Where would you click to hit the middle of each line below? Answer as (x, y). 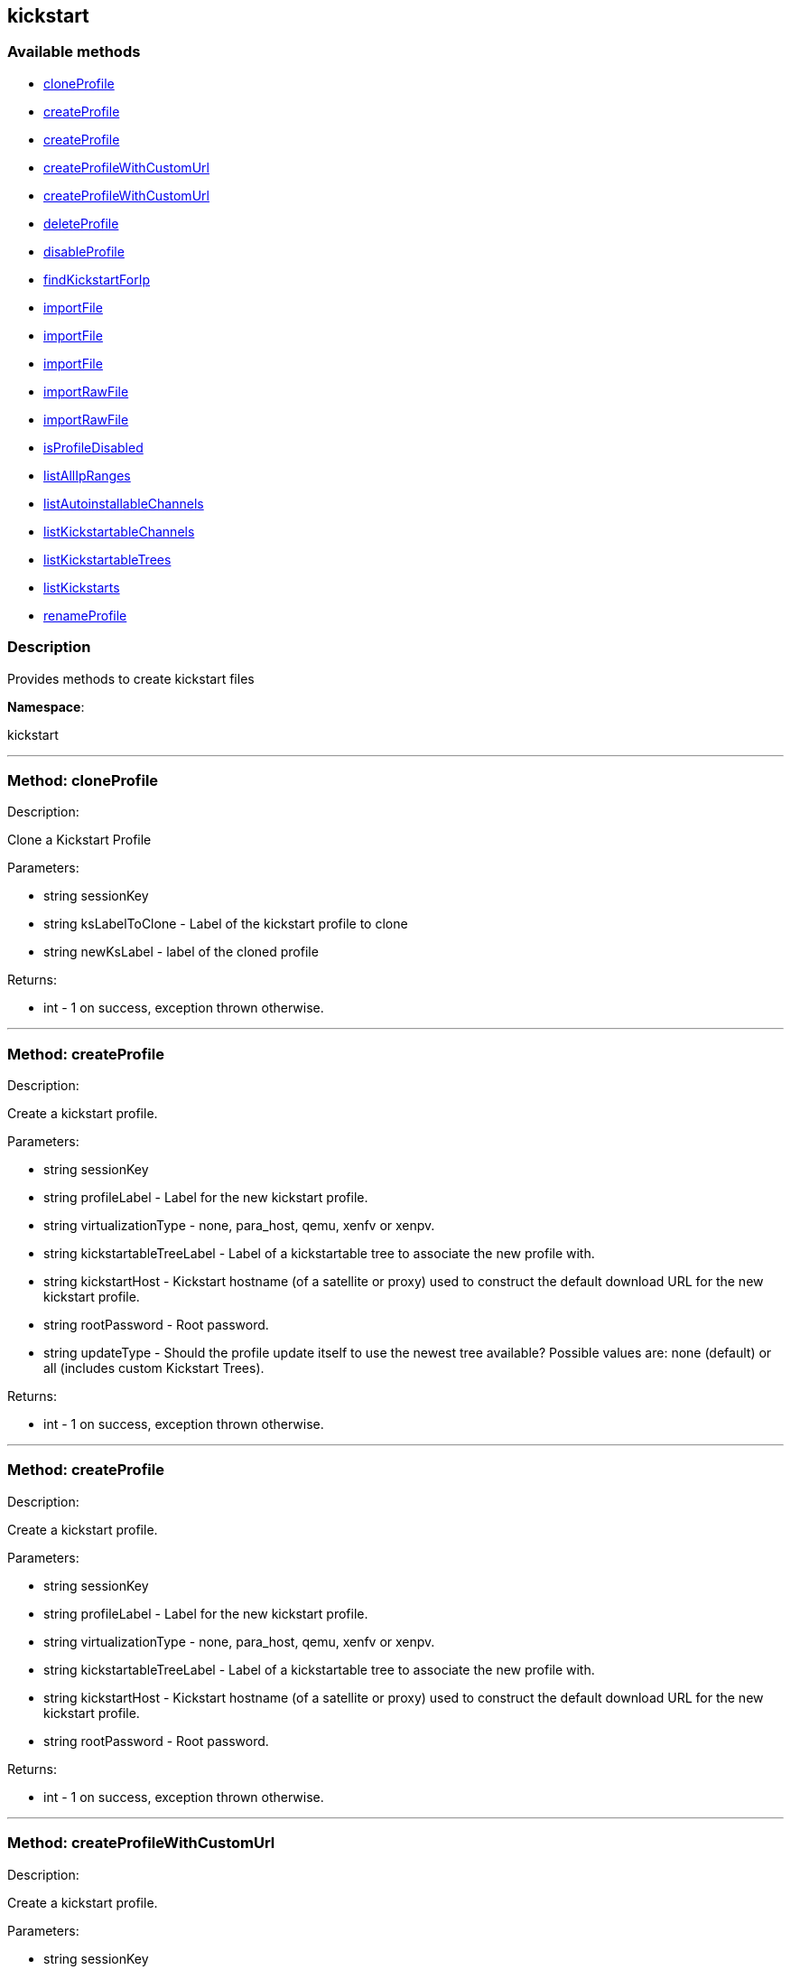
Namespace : (46, 706)
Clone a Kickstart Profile (79, 840)
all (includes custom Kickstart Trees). (154, 1368)
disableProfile (84, 251)
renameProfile (85, 615)
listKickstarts (82, 587)
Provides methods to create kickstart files (131, 678)
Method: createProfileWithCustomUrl (141, 1843)
